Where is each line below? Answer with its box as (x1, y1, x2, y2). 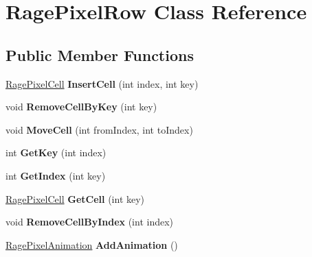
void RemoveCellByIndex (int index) (5, 215, 174, 229)
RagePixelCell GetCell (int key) (5, 191, 145, 206)
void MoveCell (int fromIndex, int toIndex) (5, 122, 193, 136)
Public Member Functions (5, 44, 194, 65)
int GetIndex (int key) (5, 168, 106, 182)
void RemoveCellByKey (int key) (5, 99, 157, 114)
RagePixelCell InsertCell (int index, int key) (5, 76, 199, 90)
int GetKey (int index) (5, 145, 107, 160)
